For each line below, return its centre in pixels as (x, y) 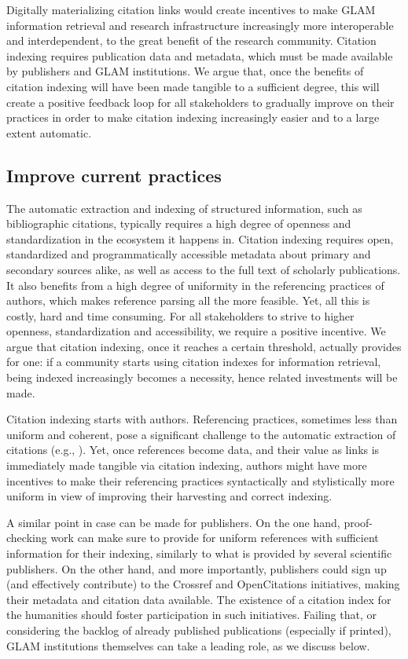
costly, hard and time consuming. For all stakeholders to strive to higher (180, 315)
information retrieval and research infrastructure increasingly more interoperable (200, 25)
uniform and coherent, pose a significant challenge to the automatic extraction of (201, 434)
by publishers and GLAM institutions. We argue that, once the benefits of (185, 71)
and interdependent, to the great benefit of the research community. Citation (191, 40)
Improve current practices (114, 175)
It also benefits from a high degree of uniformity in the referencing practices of (195, 285)
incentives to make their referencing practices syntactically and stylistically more (200, 480)
